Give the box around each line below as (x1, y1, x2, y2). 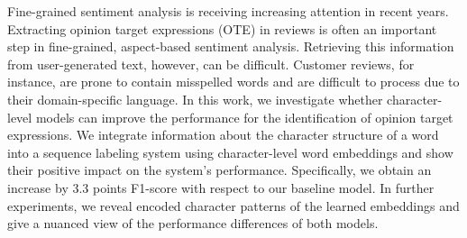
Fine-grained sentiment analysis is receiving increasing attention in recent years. (7, 2, 449, 20)
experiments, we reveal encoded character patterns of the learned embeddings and (7, 196, 460, 215)
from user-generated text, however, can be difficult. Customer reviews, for (7, 54, 415, 73)
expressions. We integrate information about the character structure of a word (7, 125, 439, 144)
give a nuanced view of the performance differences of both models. (7, 214, 379, 233)
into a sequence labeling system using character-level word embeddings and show (7, 142, 453, 161)
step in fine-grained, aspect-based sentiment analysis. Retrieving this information (7, 37, 454, 56)
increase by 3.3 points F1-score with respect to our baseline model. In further (7, 178, 435, 197)
